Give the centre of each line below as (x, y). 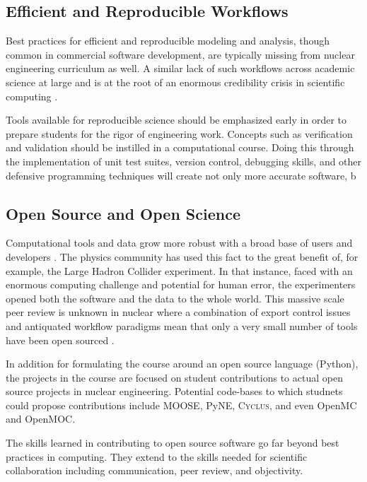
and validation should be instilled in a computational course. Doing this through (180, 147)
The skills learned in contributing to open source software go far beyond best (173, 443)
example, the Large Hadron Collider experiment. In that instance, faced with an (179, 270)
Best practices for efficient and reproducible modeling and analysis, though (168, 41)
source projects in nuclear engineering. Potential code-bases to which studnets (174, 391)
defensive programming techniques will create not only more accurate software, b (181, 175)
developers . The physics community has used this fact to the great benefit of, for (182, 256)
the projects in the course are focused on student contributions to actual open (174, 377)
